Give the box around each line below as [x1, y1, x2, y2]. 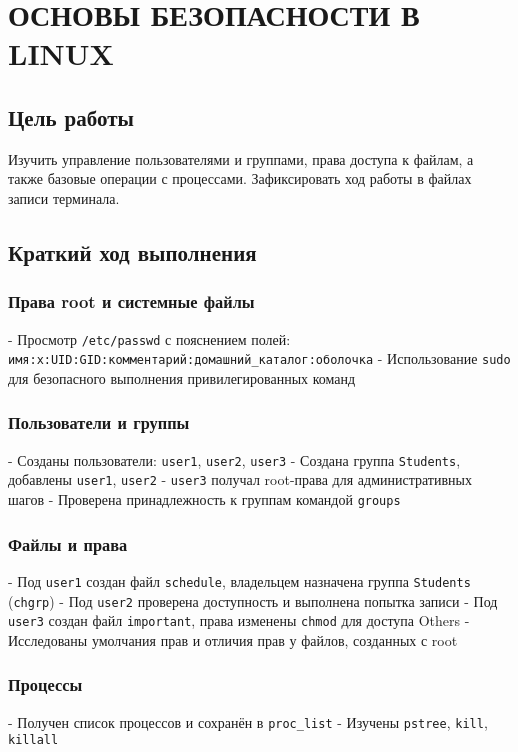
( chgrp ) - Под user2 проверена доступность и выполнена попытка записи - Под [8, 590, 498, 611]
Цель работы [8, 101, 134, 132]
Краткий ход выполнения [8, 236, 257, 267]
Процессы [8, 672, 83, 697]
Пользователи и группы [8, 410, 190, 435]
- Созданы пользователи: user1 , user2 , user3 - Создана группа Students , [8, 449, 461, 470]
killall [8, 733, 59, 748]
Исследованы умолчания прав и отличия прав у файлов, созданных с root [8, 629, 458, 650]
